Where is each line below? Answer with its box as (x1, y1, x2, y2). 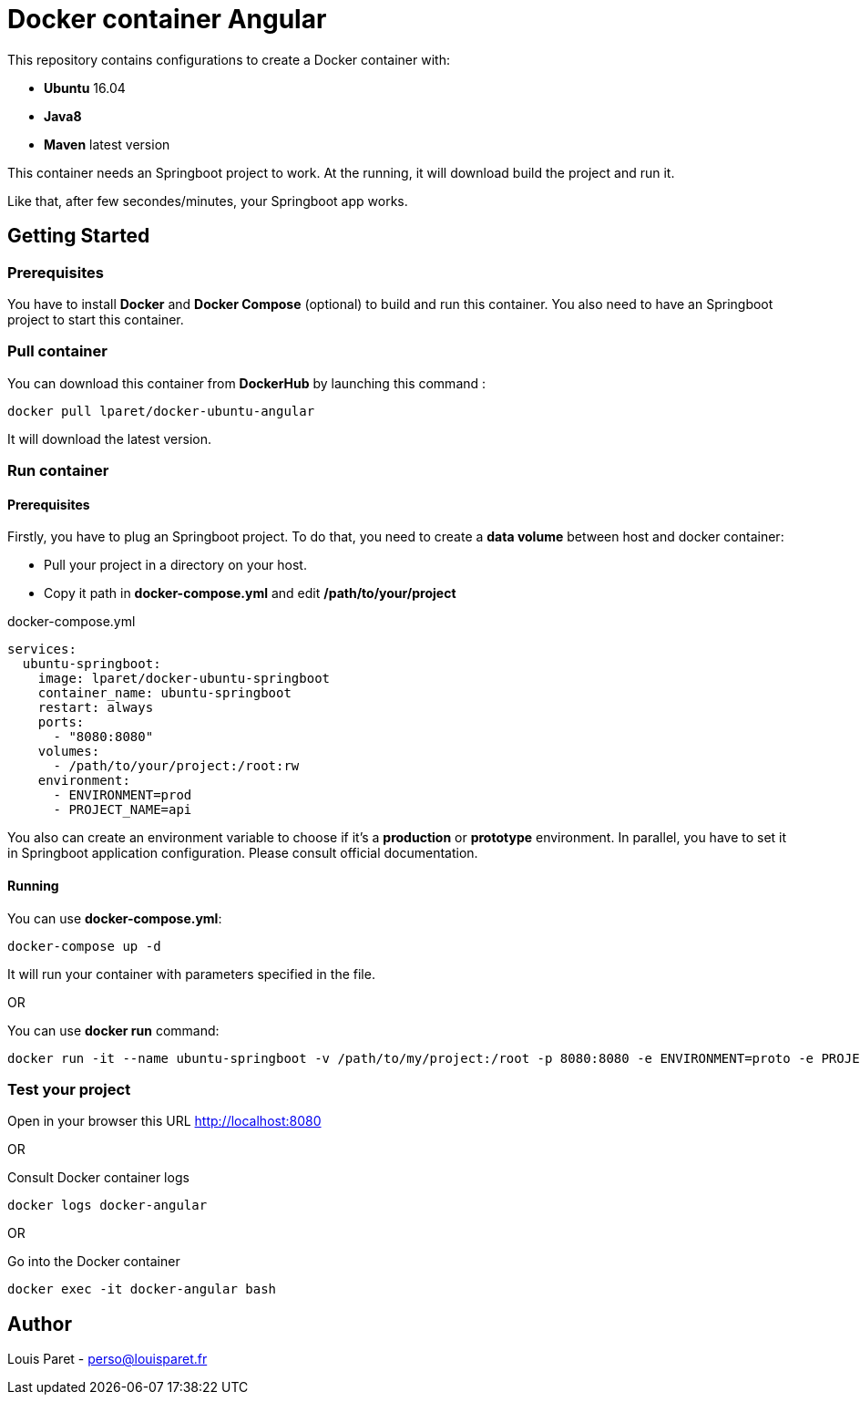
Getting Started (7, 224, 150, 248)
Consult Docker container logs (7, 1170, 189, 1186)
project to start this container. (7, 311, 184, 327)
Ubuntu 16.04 (44, 79, 126, 96)
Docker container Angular (7, 4, 327, 35)
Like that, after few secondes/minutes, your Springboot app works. (7, 192, 408, 209)
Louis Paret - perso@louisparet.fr (7, 1351, 208, 1367)
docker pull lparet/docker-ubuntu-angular (7, 403, 315, 418)
